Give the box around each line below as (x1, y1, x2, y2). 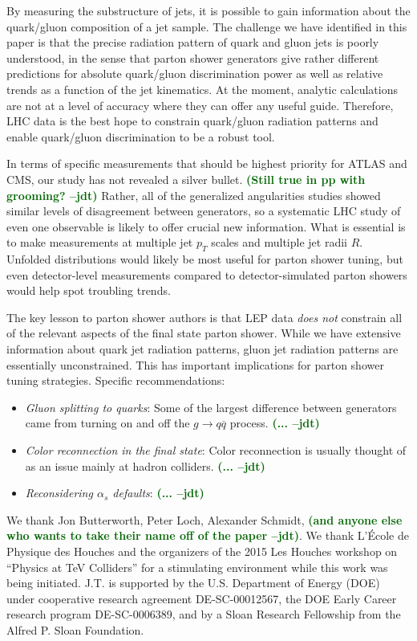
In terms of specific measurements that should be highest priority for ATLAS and (6, 155, 407, 172)
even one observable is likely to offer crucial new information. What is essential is (6, 218, 406, 235)
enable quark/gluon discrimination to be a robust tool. (6, 128, 275, 145)
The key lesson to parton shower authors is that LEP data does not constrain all (6, 308, 403, 325)
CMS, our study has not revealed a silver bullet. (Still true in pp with (6, 170, 366, 187)
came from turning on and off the (25, 414, 190, 431)
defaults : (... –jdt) (112, 484, 204, 501)
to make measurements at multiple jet (6, 234, 193, 251)
